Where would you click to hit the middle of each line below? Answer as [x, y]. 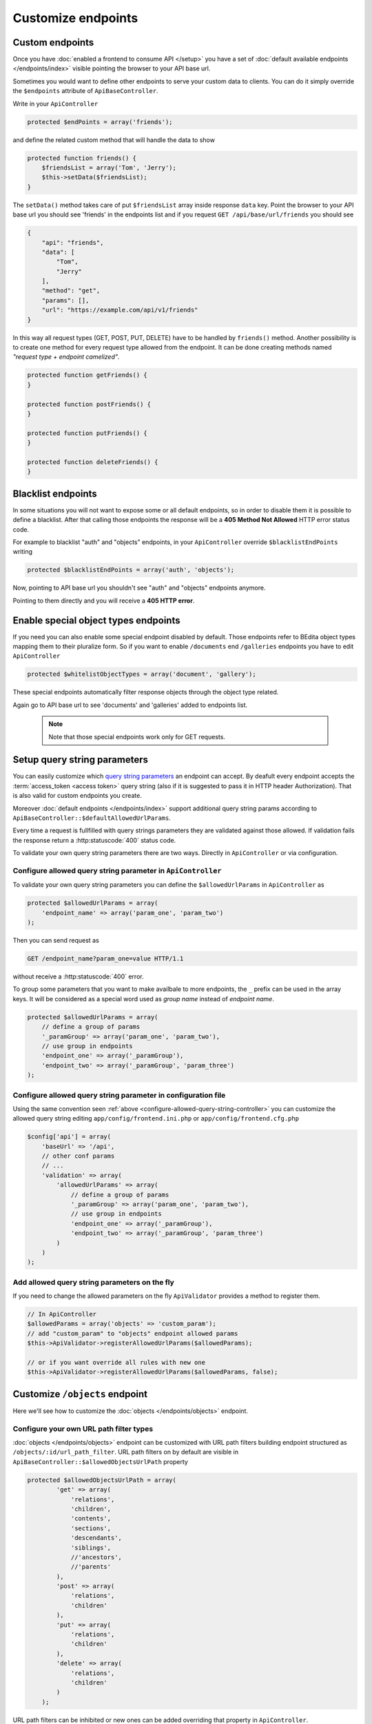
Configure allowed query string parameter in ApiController [117, 870]
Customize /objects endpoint [80, 1394]
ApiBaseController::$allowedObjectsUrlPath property [101, 1461]
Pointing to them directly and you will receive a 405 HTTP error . [104, 601]
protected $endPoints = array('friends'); [100, 122]
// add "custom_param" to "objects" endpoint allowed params [133, 1333]
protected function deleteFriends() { [93, 462]
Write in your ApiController [55, 103]
